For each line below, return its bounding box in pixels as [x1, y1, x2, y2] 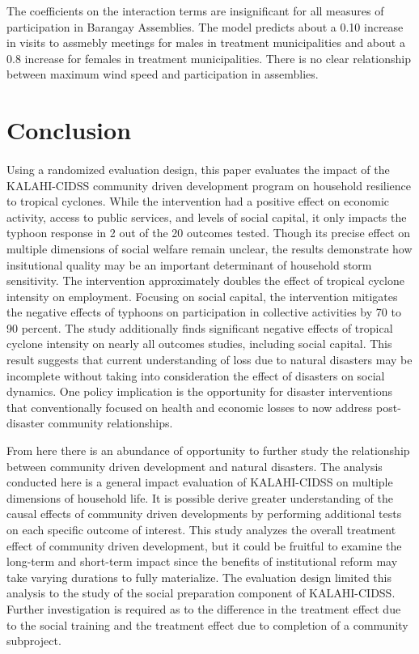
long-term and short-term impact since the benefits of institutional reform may [6, 553, 398, 570]
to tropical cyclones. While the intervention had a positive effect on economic [6, 193, 390, 210]
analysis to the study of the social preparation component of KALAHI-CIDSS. [6, 584, 396, 601]
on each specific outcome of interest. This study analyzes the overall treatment [6, 521, 396, 537]
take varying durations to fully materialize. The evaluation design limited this [6, 568, 391, 585]
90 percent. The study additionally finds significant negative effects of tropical [6, 319, 393, 336]
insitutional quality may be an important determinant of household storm [6, 256, 372, 273]
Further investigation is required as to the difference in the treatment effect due [6, 600, 401, 617]
